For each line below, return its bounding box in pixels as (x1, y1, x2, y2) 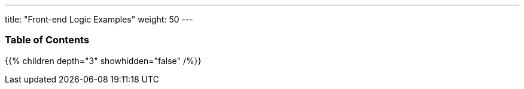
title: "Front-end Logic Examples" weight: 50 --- (5, 14, 193, 24)
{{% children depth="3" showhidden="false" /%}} (5, 55, 202, 66)
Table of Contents (5, 34, 90, 46)
